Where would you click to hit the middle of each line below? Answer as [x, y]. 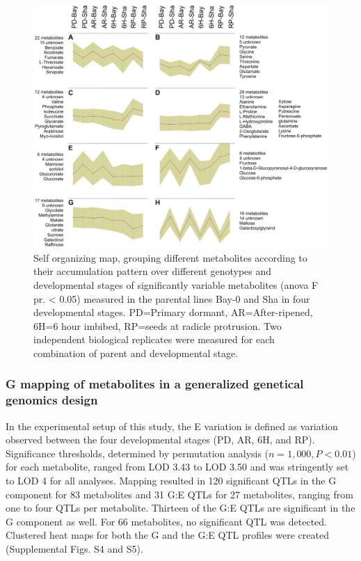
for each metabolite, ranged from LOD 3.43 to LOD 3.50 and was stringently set [177, 467]
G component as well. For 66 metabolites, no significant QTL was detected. [167, 521]
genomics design [52, 400]
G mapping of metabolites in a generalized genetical [155, 384]
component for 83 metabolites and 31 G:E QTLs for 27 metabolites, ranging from [179, 494]
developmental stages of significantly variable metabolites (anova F [176, 285]
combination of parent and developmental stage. [136, 353]
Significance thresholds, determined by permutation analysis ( [137, 453]
